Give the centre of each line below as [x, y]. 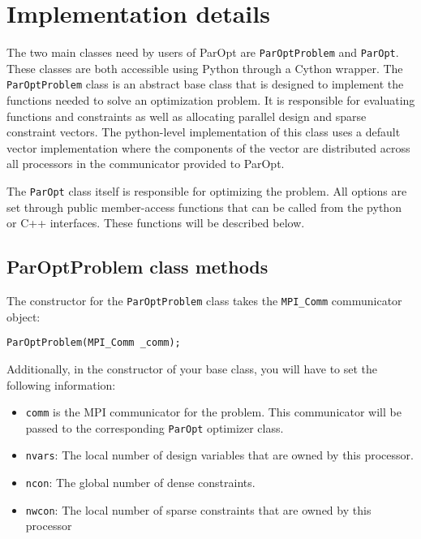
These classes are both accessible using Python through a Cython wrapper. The [205, 68]
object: [24, 316]
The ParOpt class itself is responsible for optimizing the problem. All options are [207, 191]
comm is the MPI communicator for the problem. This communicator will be [213, 412]
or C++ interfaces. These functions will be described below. [156, 223]
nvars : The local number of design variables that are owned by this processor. [219, 455]
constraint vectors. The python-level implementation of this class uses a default [204, 132]
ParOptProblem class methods [137, 267]
